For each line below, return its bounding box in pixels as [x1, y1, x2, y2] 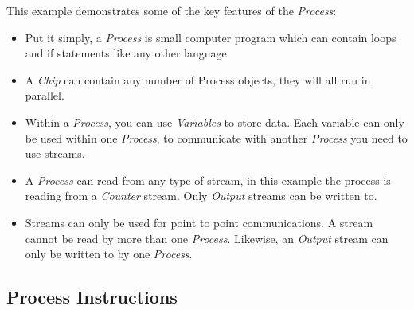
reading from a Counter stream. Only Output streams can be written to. [25, 187, 377, 204]
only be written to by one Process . [25, 245, 193, 262]
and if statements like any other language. [25, 45, 230, 61]
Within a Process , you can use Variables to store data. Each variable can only [25, 113, 404, 130]
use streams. [25, 145, 85, 162]
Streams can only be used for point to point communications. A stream [25, 214, 373, 230]
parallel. [25, 87, 64, 104]
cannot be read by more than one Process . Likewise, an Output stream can [25, 230, 389, 246]
